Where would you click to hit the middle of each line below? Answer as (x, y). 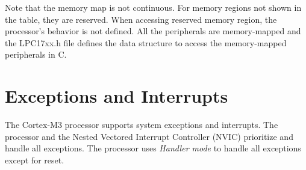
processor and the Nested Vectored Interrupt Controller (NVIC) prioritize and (149, 136)
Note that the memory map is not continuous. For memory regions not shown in (153, 7)
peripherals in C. (36, 54)
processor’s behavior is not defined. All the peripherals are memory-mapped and (153, 31)
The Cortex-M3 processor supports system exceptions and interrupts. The (142, 125)
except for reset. (35, 159)
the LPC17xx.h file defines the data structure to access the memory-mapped (146, 42)
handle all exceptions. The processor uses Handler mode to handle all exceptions (153, 148)
